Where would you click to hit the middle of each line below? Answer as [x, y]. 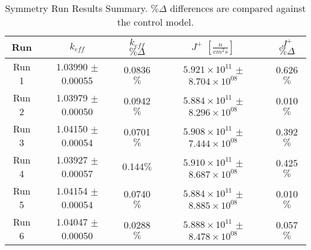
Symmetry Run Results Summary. [76, 8]
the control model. [155, 22]
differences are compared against [238, 8]
